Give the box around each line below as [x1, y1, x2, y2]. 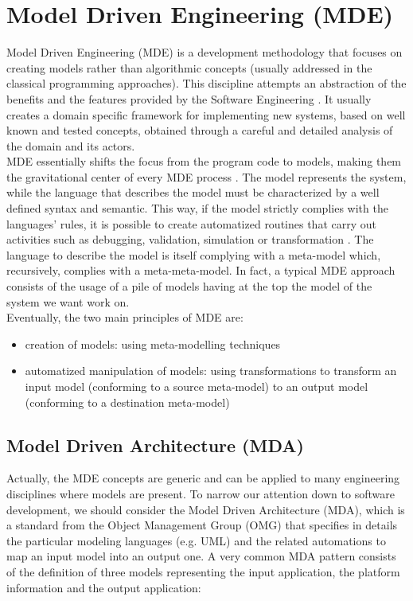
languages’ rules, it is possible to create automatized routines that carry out [6, 215, 376, 232]
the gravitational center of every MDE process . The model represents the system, [6, 168, 407, 185]
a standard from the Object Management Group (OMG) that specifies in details [6, 517, 398, 533]
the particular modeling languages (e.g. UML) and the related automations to [6, 532, 386, 548]
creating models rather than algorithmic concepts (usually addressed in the [6, 59, 372, 76]
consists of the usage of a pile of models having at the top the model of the [6, 278, 372, 295]
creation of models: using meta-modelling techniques [25, 335, 281, 352]
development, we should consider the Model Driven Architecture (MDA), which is [6, 501, 405, 517]
